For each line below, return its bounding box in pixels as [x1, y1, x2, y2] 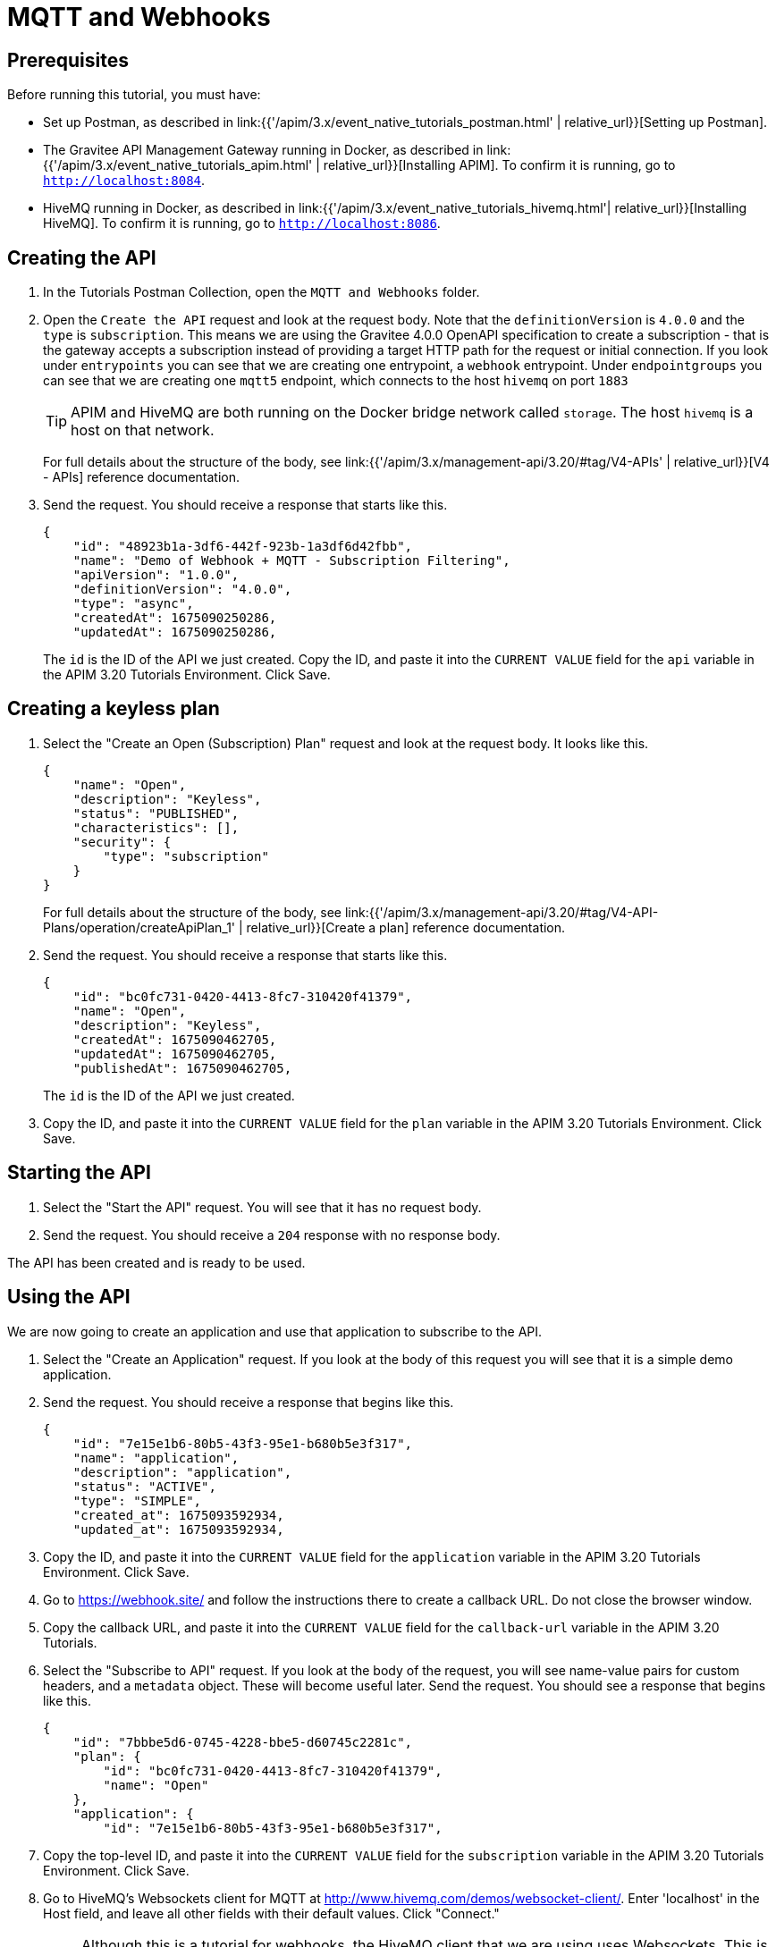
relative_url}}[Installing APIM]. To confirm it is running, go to [323, 157, 676, 173]
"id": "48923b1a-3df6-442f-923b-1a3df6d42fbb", [72, 539, 413, 554]
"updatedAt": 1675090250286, [72, 625, 277, 640]
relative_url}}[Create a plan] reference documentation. [246, 919, 566, 935]
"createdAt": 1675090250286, [72, 611, 277, 626]
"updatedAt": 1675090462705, [72, 1046, 277, 1061]
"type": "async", [72, 596, 194, 611]
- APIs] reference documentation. [43, 469, 240, 485]
